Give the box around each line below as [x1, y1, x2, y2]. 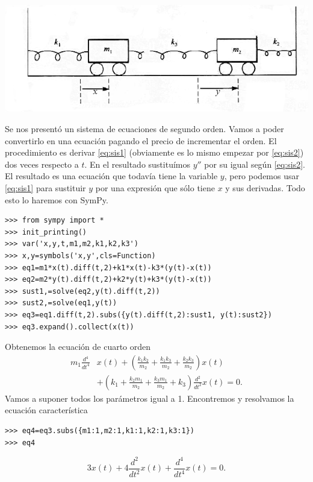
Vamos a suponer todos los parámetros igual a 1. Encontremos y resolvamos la [5, 392, 294, 404]
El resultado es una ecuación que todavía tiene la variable [5, 170, 218, 182]
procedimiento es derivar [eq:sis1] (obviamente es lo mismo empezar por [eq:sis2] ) [5, 146, 304, 159]
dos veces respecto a [5, 157, 79, 170]
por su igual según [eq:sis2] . [204, 157, 305, 170]
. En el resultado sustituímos [84, 157, 190, 170]
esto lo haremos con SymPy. [5, 193, 108, 206]
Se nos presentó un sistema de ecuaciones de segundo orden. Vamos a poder [5, 122, 284, 135]
